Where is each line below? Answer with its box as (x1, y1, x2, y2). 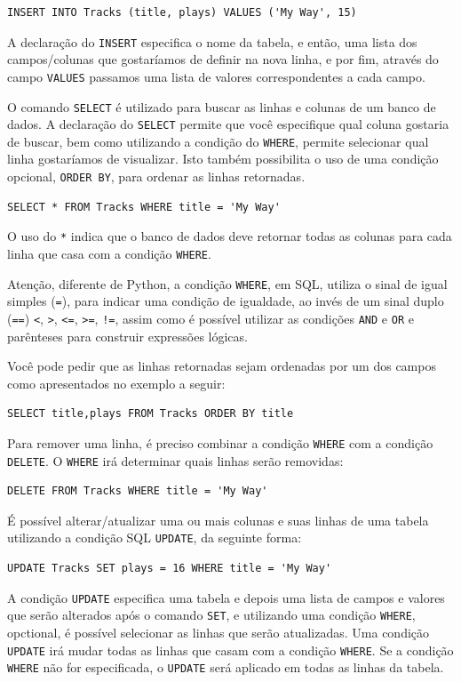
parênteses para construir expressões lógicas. (7, 326, 248, 345)
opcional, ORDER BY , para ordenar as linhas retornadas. (7, 167, 306, 186)
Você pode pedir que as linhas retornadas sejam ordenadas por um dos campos (7, 357, 436, 375)
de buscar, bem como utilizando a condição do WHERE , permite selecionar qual (7, 132, 429, 150)
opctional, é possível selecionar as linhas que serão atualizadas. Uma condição (7, 623, 430, 642)
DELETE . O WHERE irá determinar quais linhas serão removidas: (7, 451, 344, 469)
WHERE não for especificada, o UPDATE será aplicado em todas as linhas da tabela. (7, 658, 444, 677)
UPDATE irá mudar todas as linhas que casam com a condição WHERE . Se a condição (7, 640, 454, 659)
